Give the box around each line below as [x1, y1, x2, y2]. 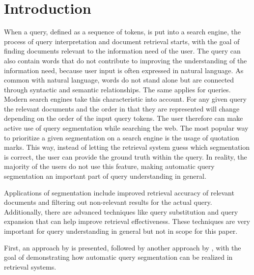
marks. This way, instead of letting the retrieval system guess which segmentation [4, 142, 250, 152]
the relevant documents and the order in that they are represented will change [4, 103, 240, 113]
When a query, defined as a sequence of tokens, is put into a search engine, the [4, 27, 241, 37]
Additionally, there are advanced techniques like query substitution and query [4, 206, 238, 217]
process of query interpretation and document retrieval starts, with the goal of [4, 36, 240, 46]
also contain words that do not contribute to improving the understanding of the [4, 55, 247, 65]
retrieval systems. [4, 261, 56, 272]
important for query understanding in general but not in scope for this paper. [4, 226, 238, 236]
